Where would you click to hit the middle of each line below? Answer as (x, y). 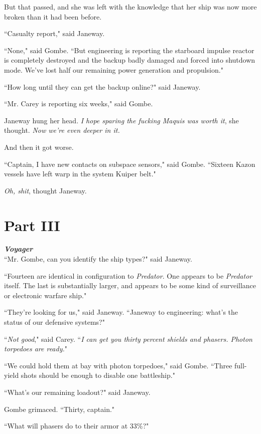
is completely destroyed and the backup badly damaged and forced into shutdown (130, 60)
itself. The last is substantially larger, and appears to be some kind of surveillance (130, 285)
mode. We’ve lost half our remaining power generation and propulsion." (114, 69)
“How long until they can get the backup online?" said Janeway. (102, 86)
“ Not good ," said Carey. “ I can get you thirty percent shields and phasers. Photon (128, 339)
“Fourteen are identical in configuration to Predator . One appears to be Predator (128, 275)
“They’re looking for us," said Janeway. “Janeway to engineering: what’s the (121, 312)
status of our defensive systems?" (54, 322)
